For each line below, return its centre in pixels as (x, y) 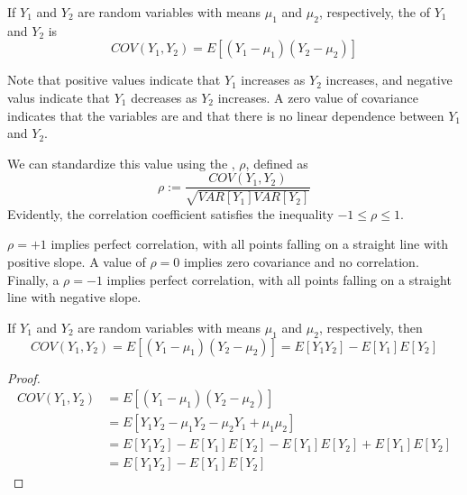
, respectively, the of (374, 12)
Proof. (24, 377)
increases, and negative (389, 80)
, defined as (277, 163)
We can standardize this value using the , (121, 163)
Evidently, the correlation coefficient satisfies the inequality (170, 213)
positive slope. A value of (77, 261)
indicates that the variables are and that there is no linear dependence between (226, 115)
